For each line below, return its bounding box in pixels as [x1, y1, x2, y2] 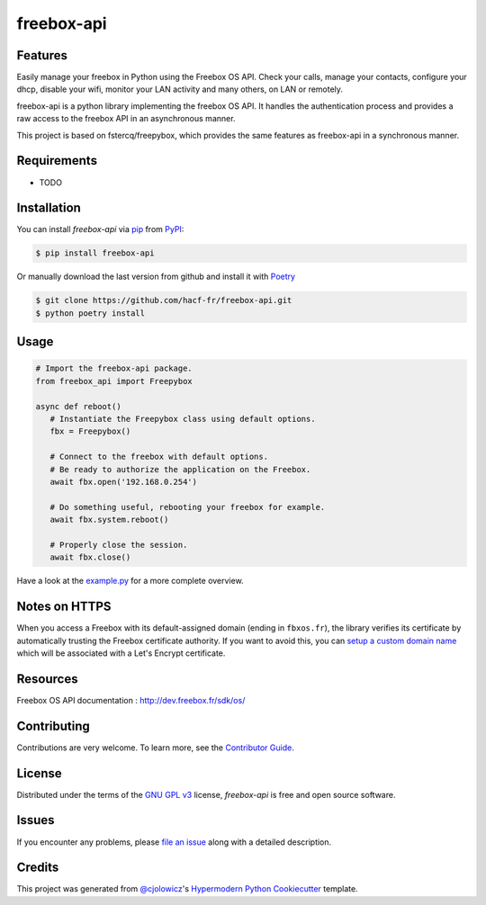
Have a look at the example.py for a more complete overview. [16, 576, 244, 587]
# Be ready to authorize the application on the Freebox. [49, 464, 311, 474]
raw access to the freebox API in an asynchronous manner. [16, 113, 236, 124]
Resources [16, 671, 78, 686]
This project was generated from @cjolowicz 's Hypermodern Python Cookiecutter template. [16, 883, 359, 894]
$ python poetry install [35, 308, 146, 318]
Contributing [16, 718, 90, 733]
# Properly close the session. [49, 540, 188, 550]
